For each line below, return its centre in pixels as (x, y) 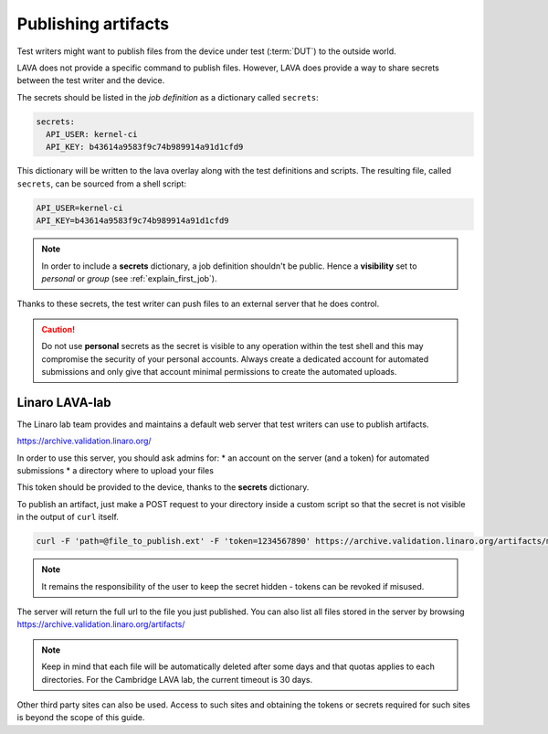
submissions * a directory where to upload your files (116, 471)
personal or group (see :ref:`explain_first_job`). (130, 278)
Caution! (58, 329)
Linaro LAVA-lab (64, 402)
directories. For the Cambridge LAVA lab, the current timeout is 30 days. (177, 679)
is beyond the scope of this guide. (81, 718)
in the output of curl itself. (68, 517)
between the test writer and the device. (91, 80)
